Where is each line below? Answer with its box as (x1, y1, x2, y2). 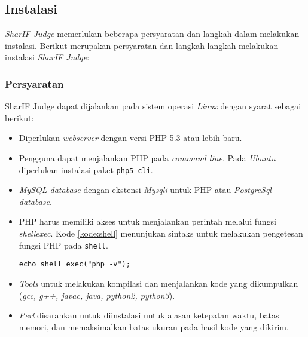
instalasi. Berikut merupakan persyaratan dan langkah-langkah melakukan (5, 39, 279, 51)
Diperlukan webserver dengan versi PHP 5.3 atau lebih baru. (19, 131, 242, 144)
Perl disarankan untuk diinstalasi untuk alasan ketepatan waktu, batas (19, 309, 279, 321)
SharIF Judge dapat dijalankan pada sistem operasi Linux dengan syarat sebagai (5, 100, 301, 112)
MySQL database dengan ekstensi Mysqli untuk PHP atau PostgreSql (19, 183, 272, 196)
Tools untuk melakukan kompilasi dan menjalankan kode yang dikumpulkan (19, 277, 298, 289)
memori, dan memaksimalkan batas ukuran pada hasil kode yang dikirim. (19, 320, 289, 333)
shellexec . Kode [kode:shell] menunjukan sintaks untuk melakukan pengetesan (19, 227, 303, 240)
